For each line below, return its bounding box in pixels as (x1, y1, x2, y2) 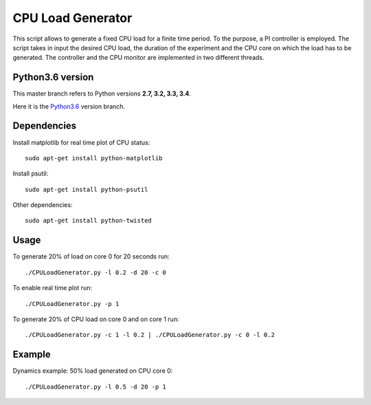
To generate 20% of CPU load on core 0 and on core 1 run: (12, 315, 179, 323)
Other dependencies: (12, 201, 73, 209)
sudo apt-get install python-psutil (25, 186, 148, 193)
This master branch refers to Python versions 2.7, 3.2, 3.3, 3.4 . (12, 89, 192, 98)
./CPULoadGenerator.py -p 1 (25, 300, 120, 307)
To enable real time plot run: (12, 284, 93, 292)
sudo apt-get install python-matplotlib (25, 154, 163, 162)
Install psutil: (12, 169, 49, 178)
